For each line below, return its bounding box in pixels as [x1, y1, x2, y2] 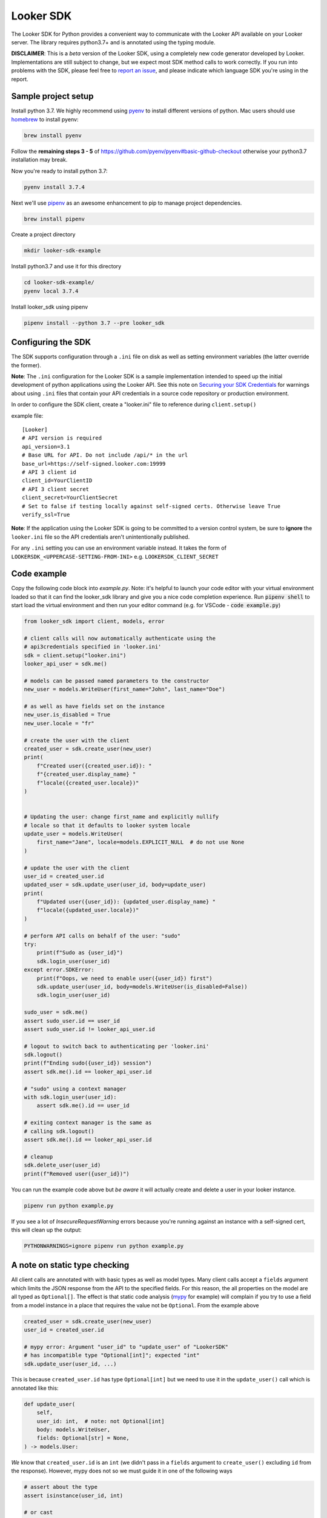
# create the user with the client [24, 737, 130, 744]
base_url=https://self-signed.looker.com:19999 [22, 460, 166, 467]
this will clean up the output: [11, 1226, 82, 1233]
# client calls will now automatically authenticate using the [24, 635, 216, 642]
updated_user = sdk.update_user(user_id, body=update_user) [24, 881, 206, 888]
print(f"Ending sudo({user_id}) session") [24, 1060, 152, 1067]
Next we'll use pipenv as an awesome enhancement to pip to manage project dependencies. [11, 199, 242, 206]
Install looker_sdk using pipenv [11, 303, 88, 310]
